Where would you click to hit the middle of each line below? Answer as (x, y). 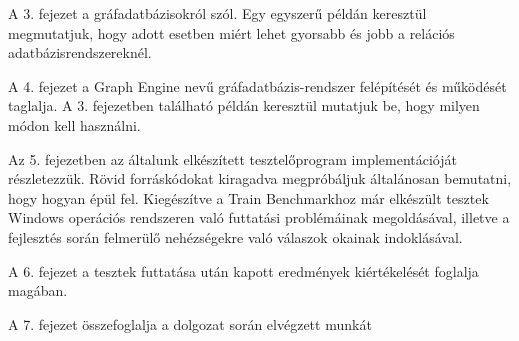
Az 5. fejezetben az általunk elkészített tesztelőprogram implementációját (232, 158)
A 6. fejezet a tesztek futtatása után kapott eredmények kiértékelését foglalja (243, 270)
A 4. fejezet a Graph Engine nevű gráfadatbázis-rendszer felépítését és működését (257, 85)
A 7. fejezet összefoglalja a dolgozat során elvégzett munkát (190, 323)
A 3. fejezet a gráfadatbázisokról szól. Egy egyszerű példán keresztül (217, 13)
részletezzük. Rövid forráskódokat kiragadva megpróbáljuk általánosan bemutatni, (260, 178)
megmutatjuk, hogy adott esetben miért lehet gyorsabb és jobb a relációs (231, 32)
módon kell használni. (74, 124)
